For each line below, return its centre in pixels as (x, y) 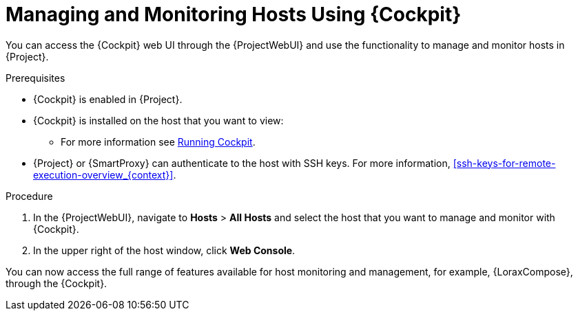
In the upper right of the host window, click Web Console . (164, 250)
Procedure (29, 196)
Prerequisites (35, 78)
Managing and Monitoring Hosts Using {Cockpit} (234, 14)
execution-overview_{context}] (103, 174)
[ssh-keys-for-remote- (504, 163)
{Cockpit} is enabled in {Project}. (108, 99)
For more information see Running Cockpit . (158, 142)
